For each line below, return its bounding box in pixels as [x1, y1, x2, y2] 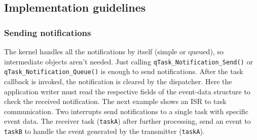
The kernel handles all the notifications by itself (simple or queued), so [4, 46, 224, 56]
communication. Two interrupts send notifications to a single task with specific [4, 106, 248, 116]
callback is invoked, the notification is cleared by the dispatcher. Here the [4, 76, 232, 86]
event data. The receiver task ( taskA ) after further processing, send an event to [4, 116, 251, 126]
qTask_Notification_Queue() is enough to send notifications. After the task [4, 66, 243, 77]
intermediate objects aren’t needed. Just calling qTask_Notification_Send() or [4, 56, 253, 66]
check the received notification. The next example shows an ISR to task [4, 96, 227, 107]
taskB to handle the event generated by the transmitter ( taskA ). [4, 125, 205, 136]
